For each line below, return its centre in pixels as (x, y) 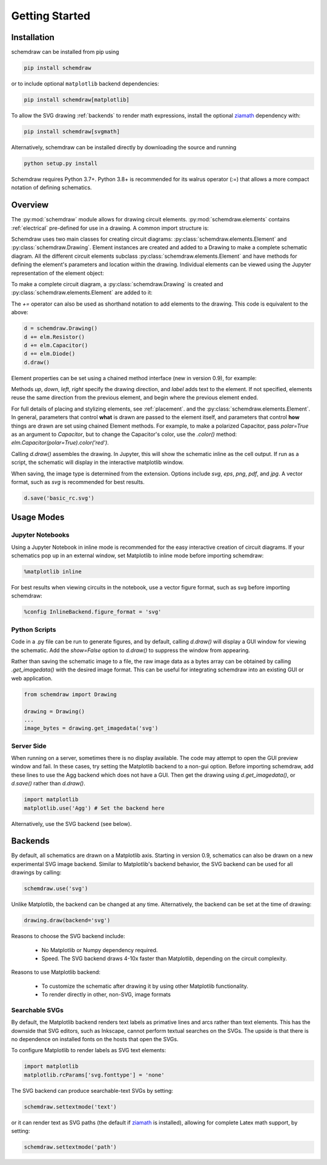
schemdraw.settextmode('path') (71, 1147)
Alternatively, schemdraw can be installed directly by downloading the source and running (124, 147)
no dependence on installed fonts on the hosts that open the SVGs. (95, 1039)
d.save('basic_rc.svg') (59, 498)
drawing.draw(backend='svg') (67, 921)
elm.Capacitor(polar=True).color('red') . (60, 443)
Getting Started (51, 16)
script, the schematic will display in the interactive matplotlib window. (97, 462)
